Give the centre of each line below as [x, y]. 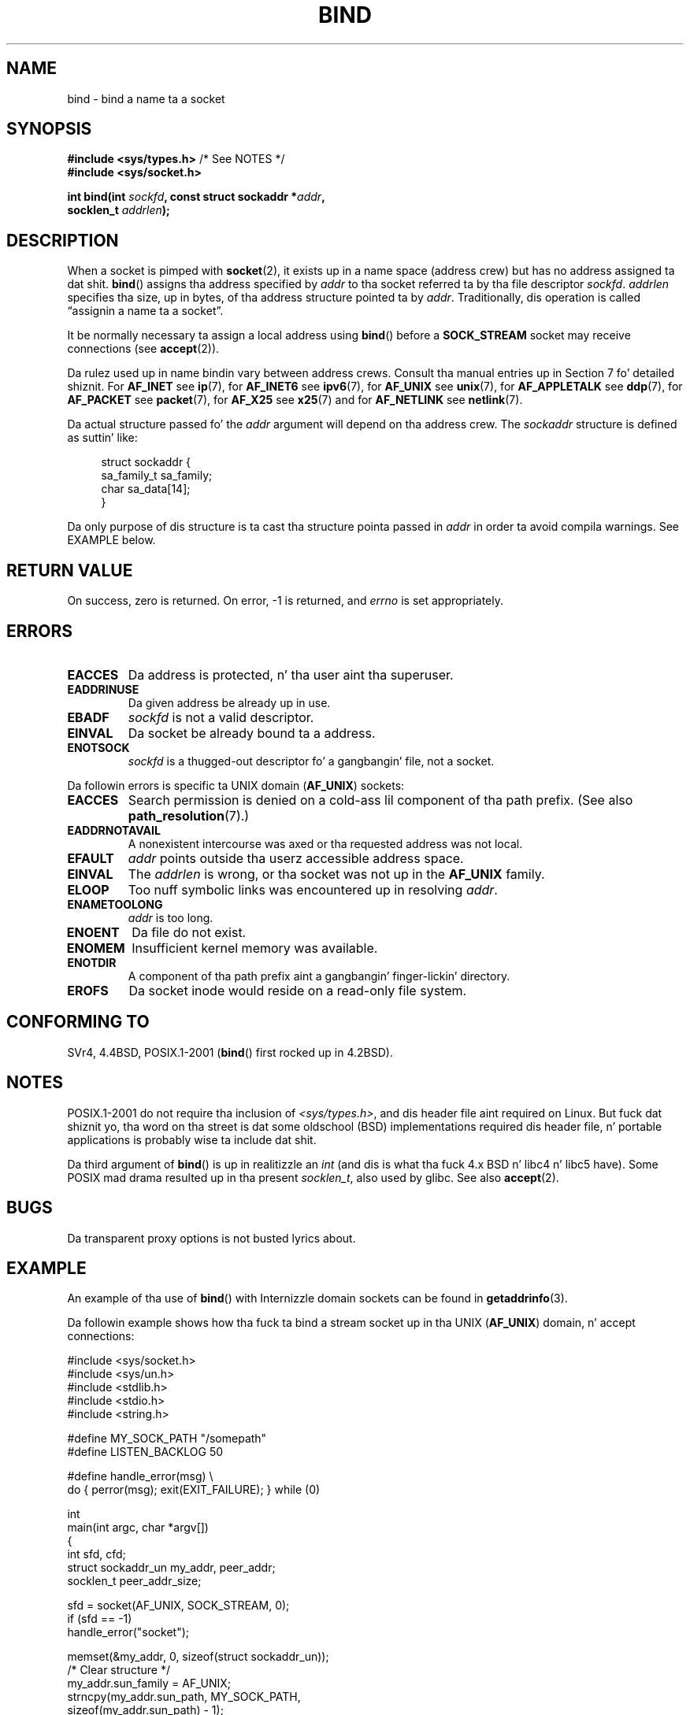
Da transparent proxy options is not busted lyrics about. [211, 1238]
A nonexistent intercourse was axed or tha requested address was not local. [325, 843]
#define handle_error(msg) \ [140, 1476]
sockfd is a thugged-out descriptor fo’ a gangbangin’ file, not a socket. [311, 761]
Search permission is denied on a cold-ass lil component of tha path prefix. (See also [380, 800]
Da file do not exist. [189, 932]
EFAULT [91, 858]
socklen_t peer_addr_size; [134, 1581]
